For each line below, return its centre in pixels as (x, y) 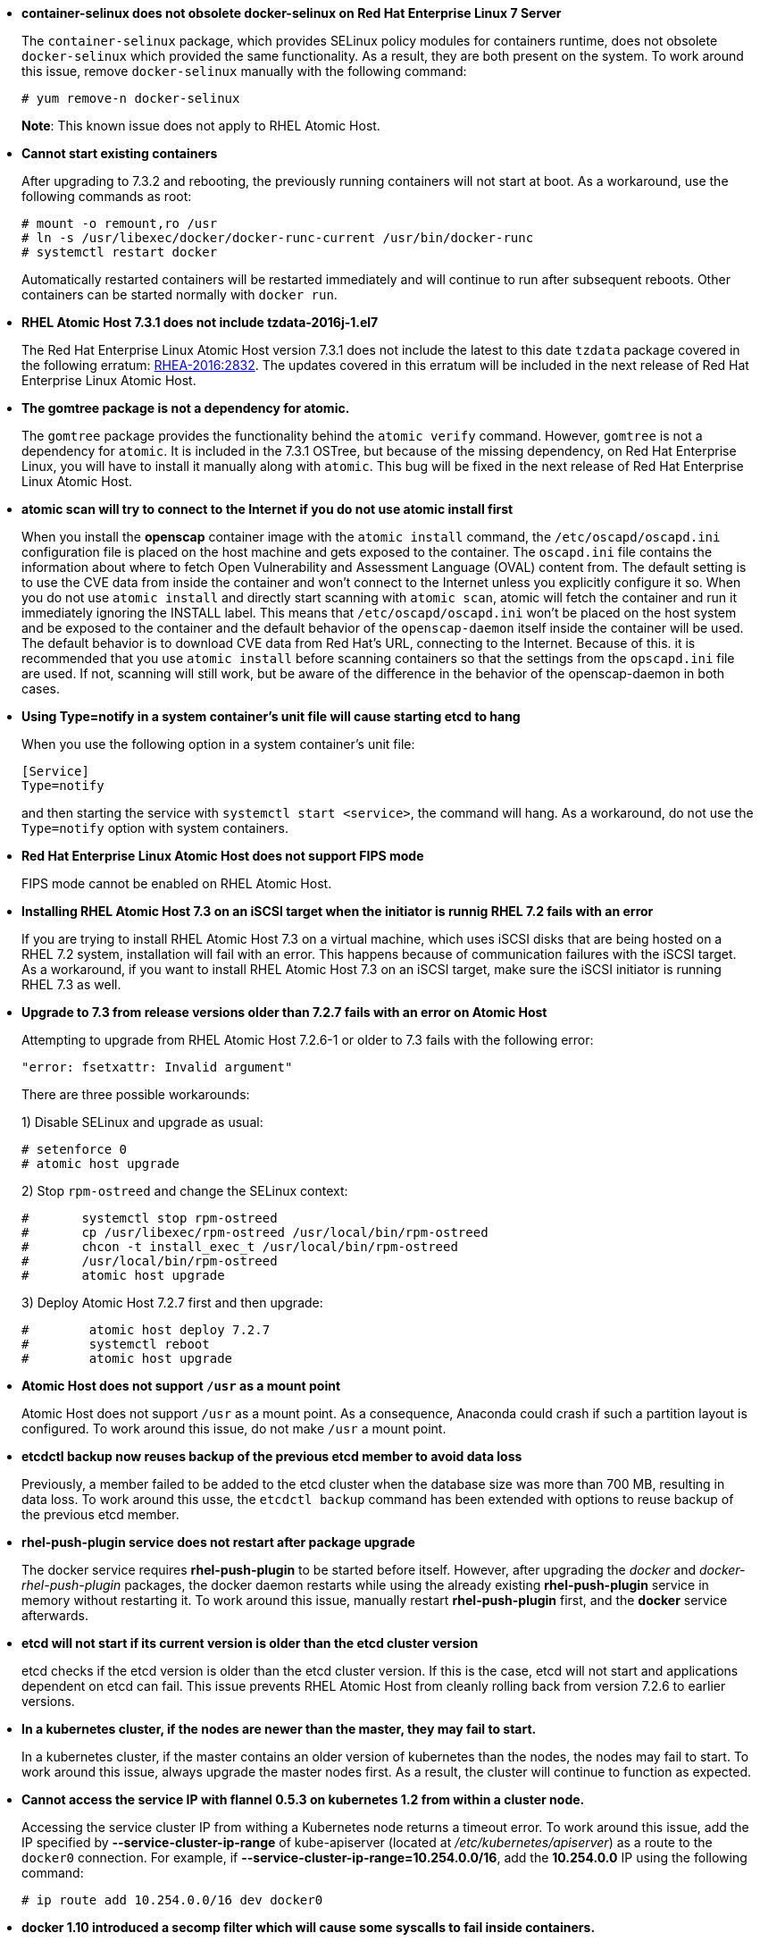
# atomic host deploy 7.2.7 (146, 1330)
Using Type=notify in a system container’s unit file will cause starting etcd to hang (271, 716)
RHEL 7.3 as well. (71, 984)
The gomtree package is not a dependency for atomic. (186, 408)
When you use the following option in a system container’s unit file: (218, 744)
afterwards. (55, 1615)
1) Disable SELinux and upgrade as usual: (142, 1122)
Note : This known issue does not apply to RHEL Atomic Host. (201, 126)
